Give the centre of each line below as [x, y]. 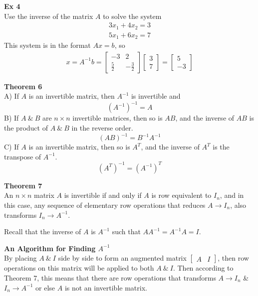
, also [238, 205]
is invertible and [156, 96]
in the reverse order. [102, 128]
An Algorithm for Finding [50, 248]
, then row [233, 258]
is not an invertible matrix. [106, 287]
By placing [20, 258]
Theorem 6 [23, 86]
